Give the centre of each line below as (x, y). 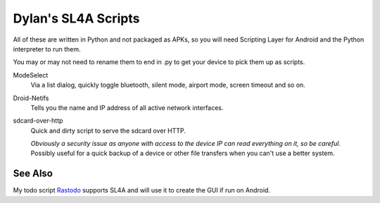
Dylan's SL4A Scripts (76, 18)
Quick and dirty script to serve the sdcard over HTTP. (108, 130)
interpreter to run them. (47, 49)
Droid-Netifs (31, 98)
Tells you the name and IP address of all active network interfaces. (127, 107)
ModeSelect (31, 75)
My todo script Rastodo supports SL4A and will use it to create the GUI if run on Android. (142, 190)
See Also (33, 174)
